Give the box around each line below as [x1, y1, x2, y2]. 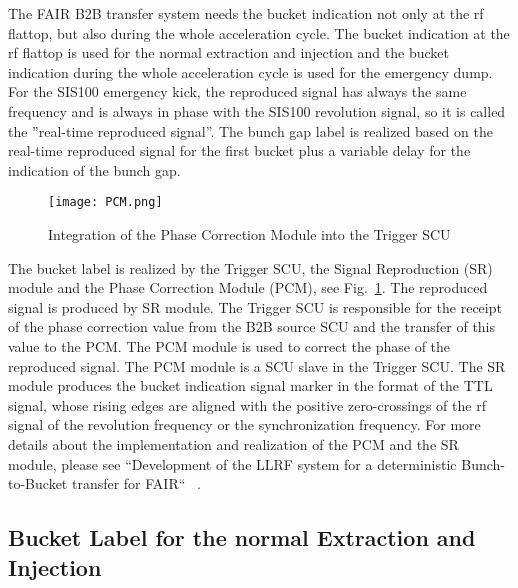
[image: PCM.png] [48, 195, 163, 210]
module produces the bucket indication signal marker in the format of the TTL [8, 375, 493, 396]
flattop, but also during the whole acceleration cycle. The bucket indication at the [8, 22, 510, 43]
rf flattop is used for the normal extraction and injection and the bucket [8, 42, 449, 63]
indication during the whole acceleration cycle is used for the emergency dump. [8, 61, 493, 82]
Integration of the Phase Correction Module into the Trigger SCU [48, 224, 451, 244]
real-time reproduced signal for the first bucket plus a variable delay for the [8, 140, 471, 161]
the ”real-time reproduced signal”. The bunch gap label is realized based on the [8, 120, 493, 141]
